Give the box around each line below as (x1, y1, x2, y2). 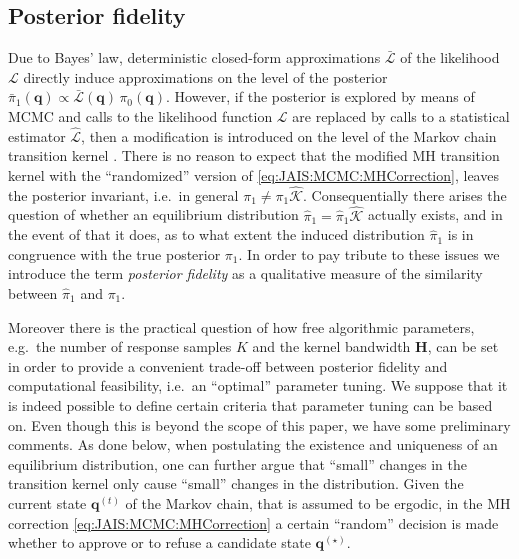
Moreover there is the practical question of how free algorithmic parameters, (8, 316, 475, 337)
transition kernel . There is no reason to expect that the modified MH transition (8, 145, 500, 166)
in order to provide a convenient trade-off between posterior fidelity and (8, 355, 448, 376)
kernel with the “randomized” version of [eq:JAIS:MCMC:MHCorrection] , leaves (8, 164, 499, 185)
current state (8, 492, 87, 513)
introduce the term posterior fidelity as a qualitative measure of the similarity (8, 263, 483, 284)
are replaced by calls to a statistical (292, 105, 510, 126)
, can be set (427, 336, 499, 357)
